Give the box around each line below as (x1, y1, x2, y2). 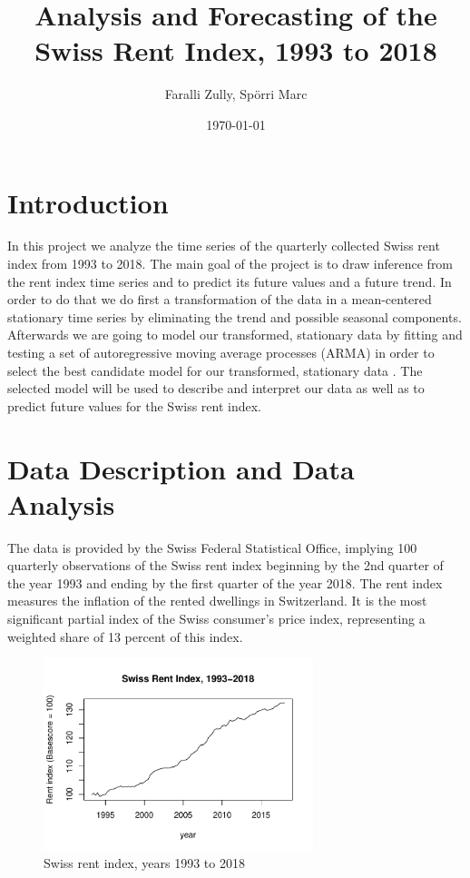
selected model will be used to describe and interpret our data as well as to (7, 379, 425, 398)
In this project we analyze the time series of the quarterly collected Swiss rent (7, 236, 440, 255)
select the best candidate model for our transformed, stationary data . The (7, 360, 423, 380)
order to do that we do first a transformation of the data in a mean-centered (7, 290, 432, 309)
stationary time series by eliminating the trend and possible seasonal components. (7, 307, 462, 326)
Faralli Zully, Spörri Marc (164, 84, 308, 104)
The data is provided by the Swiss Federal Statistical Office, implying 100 (7, 538, 417, 557)
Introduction (7, 183, 169, 221)
